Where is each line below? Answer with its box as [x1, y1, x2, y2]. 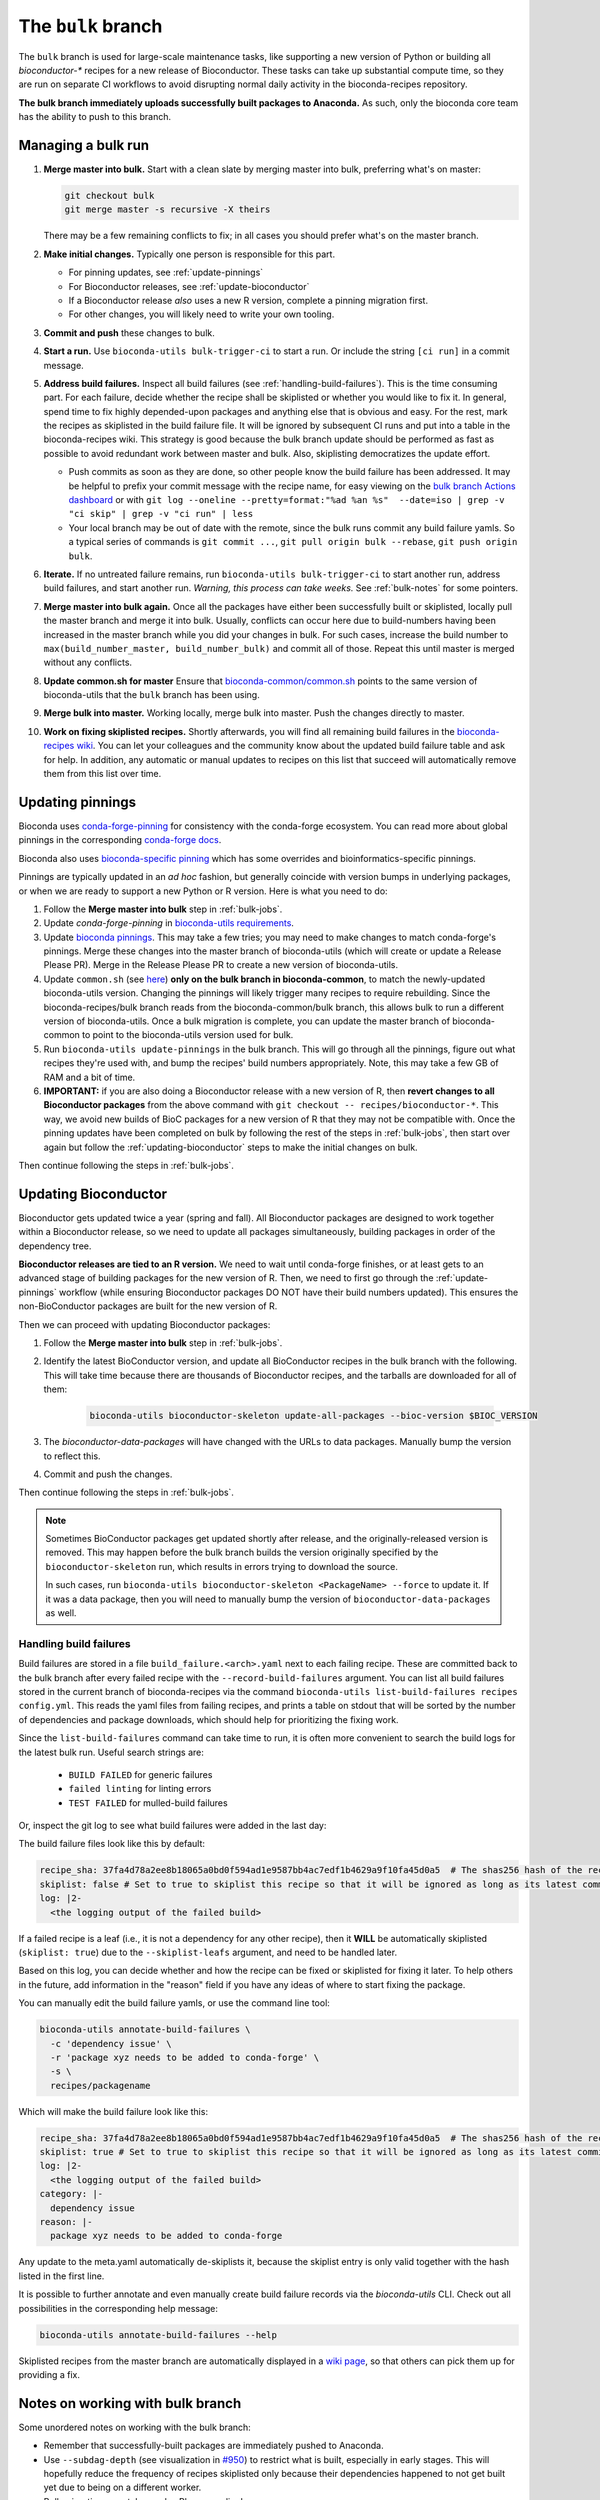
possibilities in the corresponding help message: [18, 2302, 219, 2314]
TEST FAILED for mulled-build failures [68, 1796, 229, 1809]
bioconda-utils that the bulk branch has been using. [43, 689, 260, 701]
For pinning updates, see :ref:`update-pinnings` [68, 266, 264, 279]
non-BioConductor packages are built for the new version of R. [18, 1300, 278, 1312]
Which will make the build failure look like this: [18, 2105, 209, 2117]
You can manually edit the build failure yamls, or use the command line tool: [18, 1997, 330, 2009]
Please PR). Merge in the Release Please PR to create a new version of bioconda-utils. [43, 959, 399, 971]
